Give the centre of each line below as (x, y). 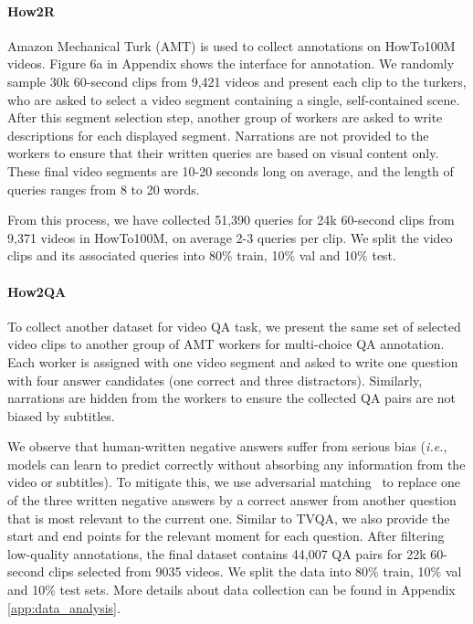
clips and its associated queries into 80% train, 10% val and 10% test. (202, 255)
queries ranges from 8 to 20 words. (104, 189)
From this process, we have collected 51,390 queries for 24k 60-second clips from (231, 220)
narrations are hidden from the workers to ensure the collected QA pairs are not (232, 398)
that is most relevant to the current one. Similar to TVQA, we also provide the (229, 518)
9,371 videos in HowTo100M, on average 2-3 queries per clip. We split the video (230, 237)
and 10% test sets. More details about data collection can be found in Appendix (231, 590)
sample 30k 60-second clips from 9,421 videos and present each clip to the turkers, (237, 81)
